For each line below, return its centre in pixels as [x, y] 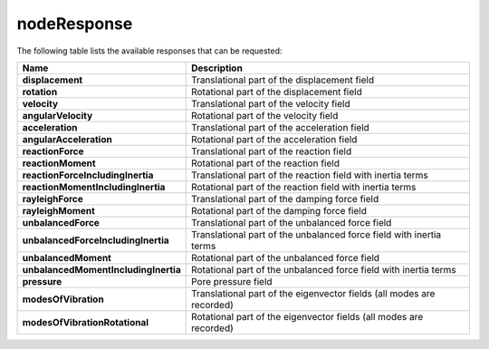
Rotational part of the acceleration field [274, 139]
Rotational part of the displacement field [276, 92]
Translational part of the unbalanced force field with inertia [316, 234]
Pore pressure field [231, 281]
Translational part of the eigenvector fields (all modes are [313, 293]
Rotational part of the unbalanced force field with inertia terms [323, 269]
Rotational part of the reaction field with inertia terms [303, 187]
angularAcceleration [67, 139]
